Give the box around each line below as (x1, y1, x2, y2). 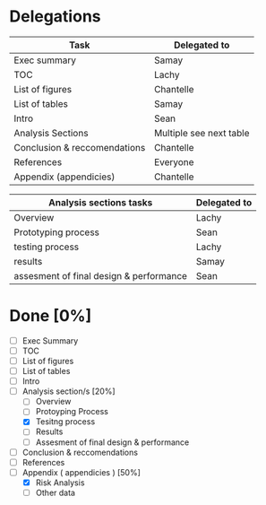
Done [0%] (9, 306, 92, 327)
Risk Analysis (35, 477, 85, 488)
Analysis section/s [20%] (21, 386, 116, 396)
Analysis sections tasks (48, 196, 153, 208)
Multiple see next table (153, 126, 250, 139)
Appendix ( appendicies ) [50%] (21, 466, 142, 477)
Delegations (9, 6, 101, 27)
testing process (13, 240, 80, 253)
